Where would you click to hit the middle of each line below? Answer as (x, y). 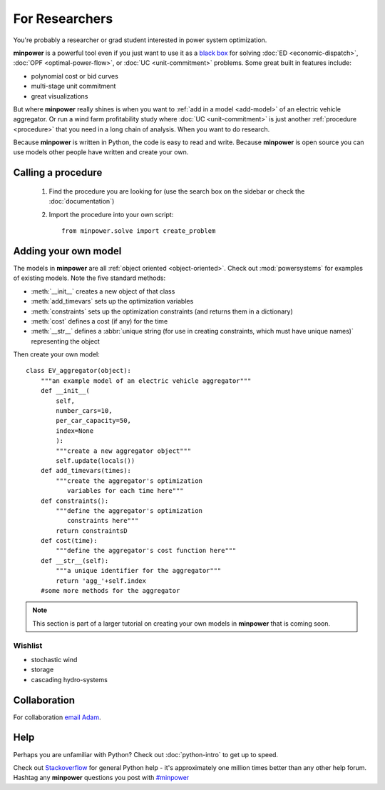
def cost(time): (69, 541)
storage (42, 670)
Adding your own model (67, 251)
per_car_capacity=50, (94, 421)
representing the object (65, 341)
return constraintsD (92, 531)
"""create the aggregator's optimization (129, 481)
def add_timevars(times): (86, 471)
